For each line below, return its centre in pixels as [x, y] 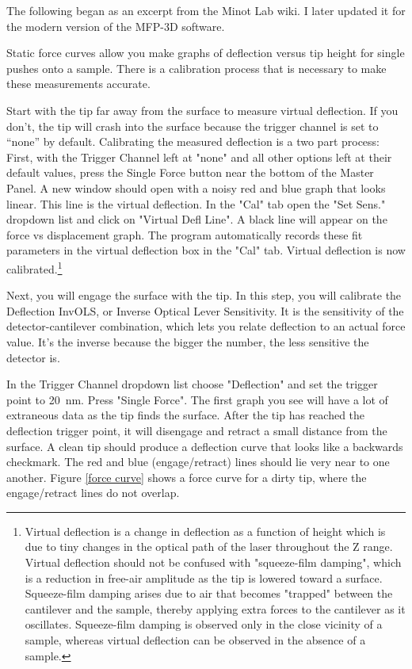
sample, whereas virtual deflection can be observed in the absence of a [195, 640]
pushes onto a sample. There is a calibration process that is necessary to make [196, 68]
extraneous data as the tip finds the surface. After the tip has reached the [186, 415]
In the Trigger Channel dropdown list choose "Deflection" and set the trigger [192, 384]
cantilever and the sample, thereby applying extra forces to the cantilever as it [215, 608]
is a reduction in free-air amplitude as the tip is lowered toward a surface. [204, 577]
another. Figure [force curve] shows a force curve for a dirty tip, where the [187, 477]
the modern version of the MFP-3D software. [116, 26]
